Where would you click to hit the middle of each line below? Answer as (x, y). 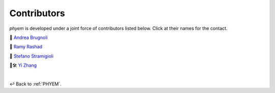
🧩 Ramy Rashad (26, 47)
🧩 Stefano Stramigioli (31, 56)
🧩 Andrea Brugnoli (29, 37)
